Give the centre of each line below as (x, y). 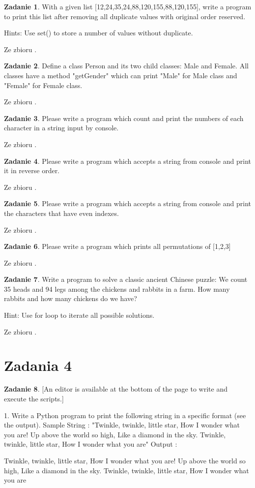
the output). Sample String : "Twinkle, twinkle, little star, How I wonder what (122, 425)
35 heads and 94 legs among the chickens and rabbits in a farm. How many (117, 289)
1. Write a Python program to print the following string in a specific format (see (125, 415)
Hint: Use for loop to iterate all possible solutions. (79, 315)
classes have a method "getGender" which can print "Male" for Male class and (121, 75)
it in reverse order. (32, 170)
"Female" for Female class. (43, 85)
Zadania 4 (38, 365)
